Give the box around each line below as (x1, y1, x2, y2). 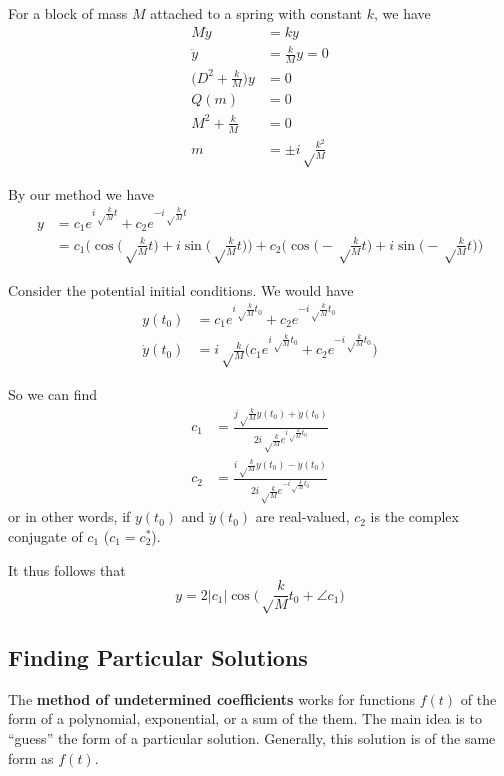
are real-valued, (255, 506, 350, 527)
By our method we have (8, 183, 155, 204)
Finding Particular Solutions (8, 642, 308, 673)
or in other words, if (8, 506, 131, 527)
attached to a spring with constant (150, 3, 363, 23)
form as (8, 747, 54, 768)
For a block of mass (8, 3, 128, 23)
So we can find (8, 384, 98, 405)
